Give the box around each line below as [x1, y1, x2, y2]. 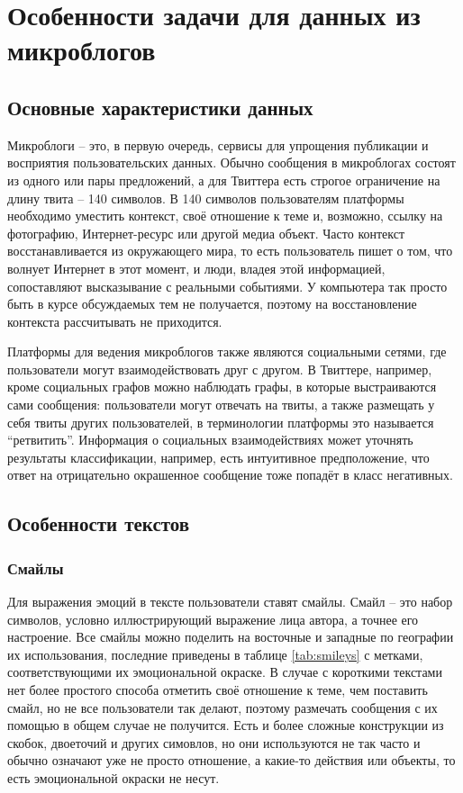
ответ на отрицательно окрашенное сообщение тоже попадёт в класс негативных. [7, 465, 453, 484]
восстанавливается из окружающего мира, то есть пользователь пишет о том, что [7, 241, 453, 260]
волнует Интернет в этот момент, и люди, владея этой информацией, [7, 258, 386, 277]
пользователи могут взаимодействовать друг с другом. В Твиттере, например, [7, 359, 432, 378]
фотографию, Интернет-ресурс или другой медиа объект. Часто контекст [7, 223, 405, 242]
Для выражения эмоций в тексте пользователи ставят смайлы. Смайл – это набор [7, 592, 453, 611]
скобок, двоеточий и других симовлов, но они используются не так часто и [7, 733, 421, 752]
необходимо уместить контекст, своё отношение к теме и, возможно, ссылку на [7, 206, 443, 225]
